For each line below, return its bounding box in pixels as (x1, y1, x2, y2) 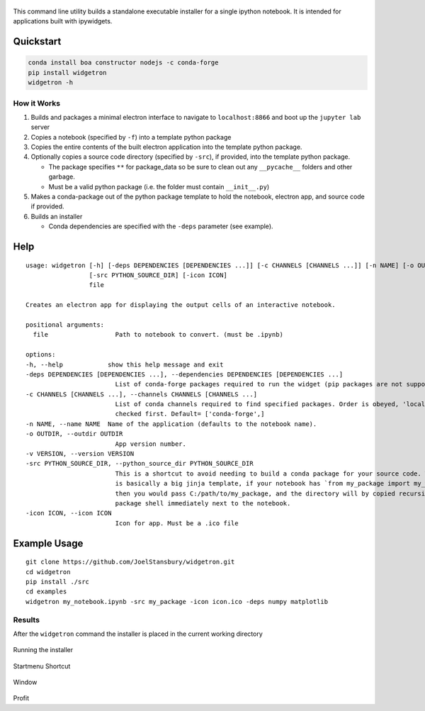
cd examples (25, 588, 67, 595)
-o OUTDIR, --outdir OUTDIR (25, 430, 123, 438)
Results (13, 615, 40, 625)
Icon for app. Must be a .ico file (115, 519, 239, 527)
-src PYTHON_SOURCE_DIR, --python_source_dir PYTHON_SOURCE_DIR (25, 459, 254, 468)
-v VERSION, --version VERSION (25, 450, 135, 458)
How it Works (13, 98, 60, 108)
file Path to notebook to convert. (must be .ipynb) (33, 330, 283, 339)
